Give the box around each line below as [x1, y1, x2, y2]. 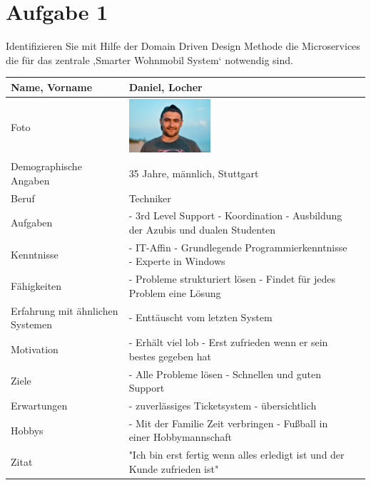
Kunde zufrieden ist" [128, 461, 219, 476]
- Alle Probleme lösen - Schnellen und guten [128, 366, 322, 381]
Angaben [11, 172, 50, 187]
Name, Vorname [11, 79, 93, 94]
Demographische [11, 159, 82, 174]
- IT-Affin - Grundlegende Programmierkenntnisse [128, 239, 347, 254]
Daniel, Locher [128, 79, 203, 94]
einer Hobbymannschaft [128, 429, 233, 444]
